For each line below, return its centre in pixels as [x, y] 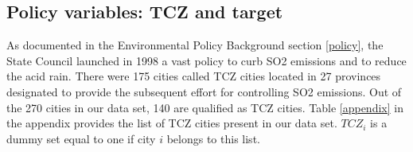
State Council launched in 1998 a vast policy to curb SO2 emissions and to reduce [206, 60]
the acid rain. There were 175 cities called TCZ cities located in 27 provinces [194, 76]
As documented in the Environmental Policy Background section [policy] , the [195, 45]
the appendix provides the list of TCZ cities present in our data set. [172, 123]
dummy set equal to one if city [81, 138]
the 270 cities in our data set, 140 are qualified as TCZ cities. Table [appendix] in [205, 107]
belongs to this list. [213, 138]
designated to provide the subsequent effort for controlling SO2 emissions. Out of [204, 91]
